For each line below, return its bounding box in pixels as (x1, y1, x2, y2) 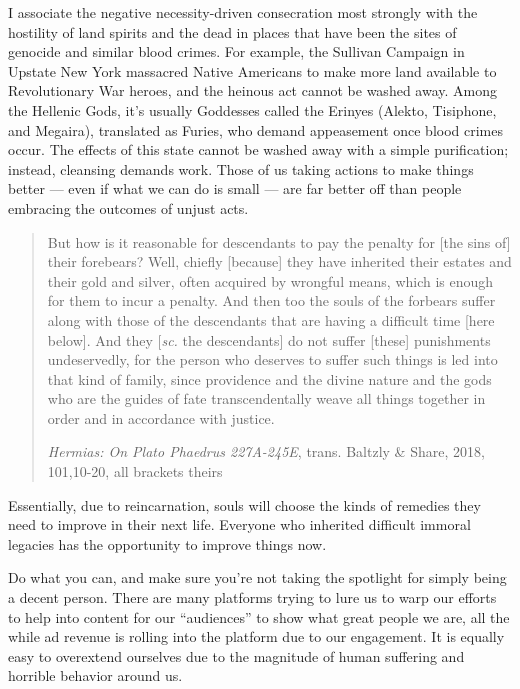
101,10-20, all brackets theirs (47, 461, 223, 482)
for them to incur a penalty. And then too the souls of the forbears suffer (47, 290, 496, 311)
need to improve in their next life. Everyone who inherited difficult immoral (8, 514, 471, 535)
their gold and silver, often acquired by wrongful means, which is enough (47, 270, 494, 291)
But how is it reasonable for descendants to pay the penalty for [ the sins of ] (47, 231, 511, 252)
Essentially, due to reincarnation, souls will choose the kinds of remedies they (8, 494, 481, 515)
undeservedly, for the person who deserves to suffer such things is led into (47, 349, 498, 370)
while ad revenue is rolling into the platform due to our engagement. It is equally (8, 626, 505, 647)
